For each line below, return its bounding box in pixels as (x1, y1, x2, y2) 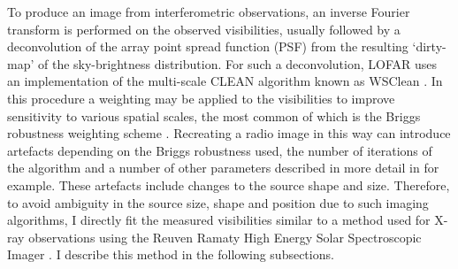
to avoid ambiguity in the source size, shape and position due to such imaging (7, 193, 429, 211)
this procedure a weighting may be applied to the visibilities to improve (7, 88, 395, 107)
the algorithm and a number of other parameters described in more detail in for (7, 158, 439, 177)
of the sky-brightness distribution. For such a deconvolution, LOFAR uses (37, 54, 438, 73)
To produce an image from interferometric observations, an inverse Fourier (7, 3, 410, 20)
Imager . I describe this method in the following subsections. (7, 245, 334, 264)
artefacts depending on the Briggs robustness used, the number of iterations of (7, 141, 432, 159)
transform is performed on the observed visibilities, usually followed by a (7, 19, 401, 38)
